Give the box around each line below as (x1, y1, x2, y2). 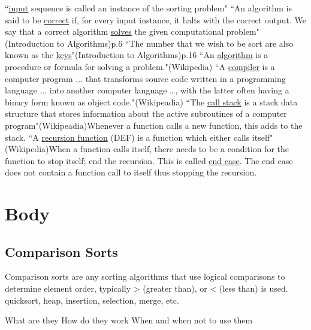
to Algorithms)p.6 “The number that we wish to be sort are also (56, 37, 294, 49)
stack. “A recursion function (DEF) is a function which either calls (5, 131, 250, 143)
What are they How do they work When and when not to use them (5, 314, 253, 326)
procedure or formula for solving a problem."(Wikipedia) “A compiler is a (5, 60, 275, 72)
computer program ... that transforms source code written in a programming (5, 72, 286, 84)
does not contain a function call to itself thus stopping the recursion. (5, 166, 257, 178)
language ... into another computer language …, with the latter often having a (5, 84, 289, 96)
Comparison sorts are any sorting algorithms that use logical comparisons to (5, 270, 285, 283)
